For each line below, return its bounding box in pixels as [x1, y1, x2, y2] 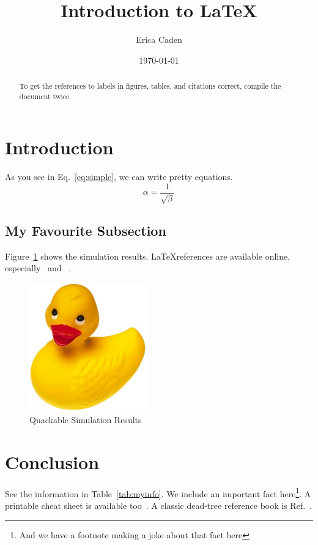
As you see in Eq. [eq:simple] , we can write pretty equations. [5, 170, 233, 183]
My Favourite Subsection [5, 220, 166, 239]
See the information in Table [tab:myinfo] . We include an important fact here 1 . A [5, 485, 311, 500]
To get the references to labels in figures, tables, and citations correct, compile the [19, 81, 281, 91]
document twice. [19, 91, 72, 101]
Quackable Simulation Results [29, 413, 142, 426]
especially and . [5, 261, 72, 274]
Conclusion [5, 449, 100, 474]
